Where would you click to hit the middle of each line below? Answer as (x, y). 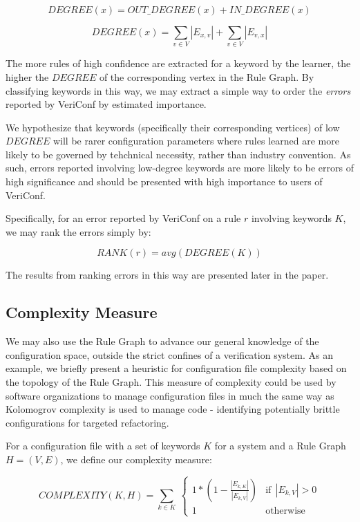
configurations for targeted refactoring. (87, 422)
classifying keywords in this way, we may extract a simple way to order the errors (178, 90)
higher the (27, 76)
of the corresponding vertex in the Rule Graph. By (207, 76)
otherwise (285, 511)
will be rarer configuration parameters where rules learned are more (196, 141)
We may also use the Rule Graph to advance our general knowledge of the (162, 341)
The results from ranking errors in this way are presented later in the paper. (167, 275)
